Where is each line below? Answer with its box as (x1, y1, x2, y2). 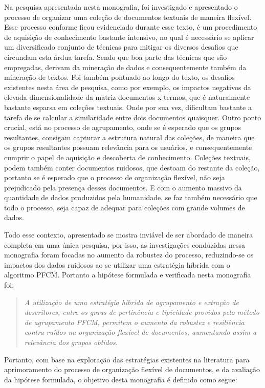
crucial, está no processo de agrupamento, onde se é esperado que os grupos (4, 122, 241, 133)
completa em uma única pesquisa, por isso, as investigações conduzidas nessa (4, 239, 245, 250)
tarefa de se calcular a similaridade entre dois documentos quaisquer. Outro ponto (4, 112, 261, 122)
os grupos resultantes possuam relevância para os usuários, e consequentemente (4, 142, 252, 153)
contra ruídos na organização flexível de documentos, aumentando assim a (24, 327, 257, 337)
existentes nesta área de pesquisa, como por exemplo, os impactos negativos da (4, 81, 251, 92)
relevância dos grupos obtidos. (24, 337, 118, 347)
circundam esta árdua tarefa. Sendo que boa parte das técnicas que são (4, 51, 227, 62)
